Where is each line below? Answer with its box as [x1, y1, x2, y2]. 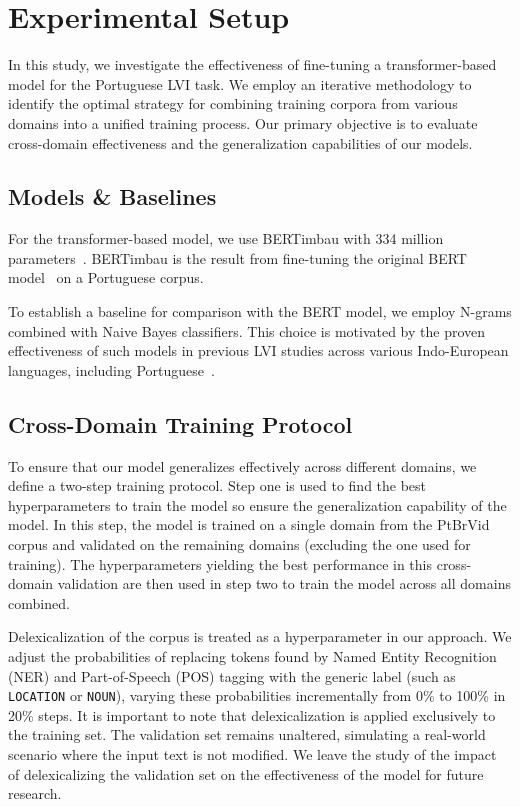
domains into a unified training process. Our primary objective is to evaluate [8, 112, 478, 133]
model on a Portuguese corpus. [8, 267, 204, 288]
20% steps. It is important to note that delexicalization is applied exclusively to [8, 704, 496, 725]
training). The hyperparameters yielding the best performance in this [8, 553, 433, 574]
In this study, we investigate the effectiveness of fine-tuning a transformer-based [8, 54, 497, 75]
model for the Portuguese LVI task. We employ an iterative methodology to [8, 73, 472, 94]
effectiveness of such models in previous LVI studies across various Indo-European [8, 340, 509, 361]
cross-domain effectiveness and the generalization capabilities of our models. [8, 132, 473, 153]
